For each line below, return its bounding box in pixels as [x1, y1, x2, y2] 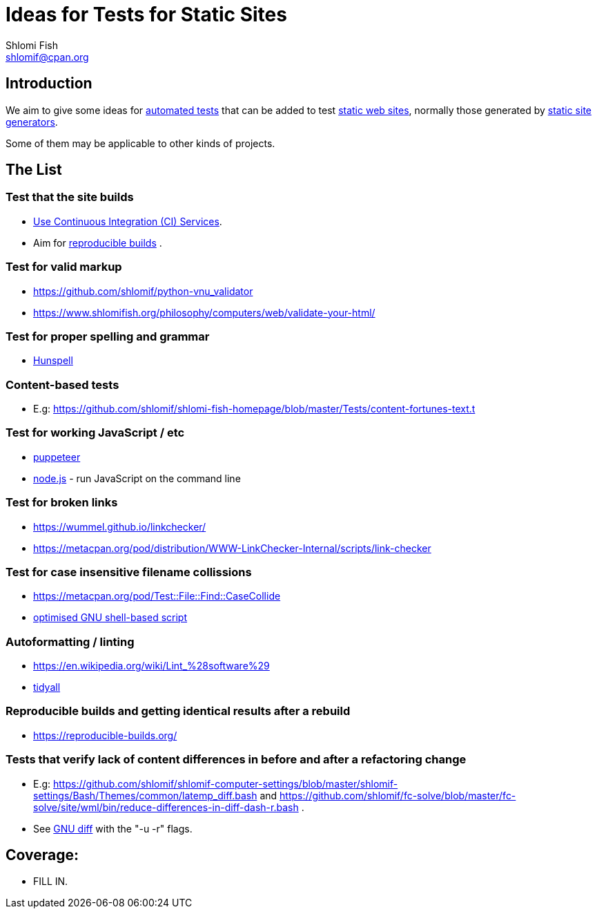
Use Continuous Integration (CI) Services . [33, 215, 222, 227]
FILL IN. [33, 875, 68, 888]
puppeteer [33, 450, 81, 463]
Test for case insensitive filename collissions [6, 564, 252, 579]
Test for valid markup [6, 260, 122, 274]
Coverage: [6, 846, 79, 864]
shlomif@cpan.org [6, 50, 89, 63]
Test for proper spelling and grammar [6, 329, 210, 343]
